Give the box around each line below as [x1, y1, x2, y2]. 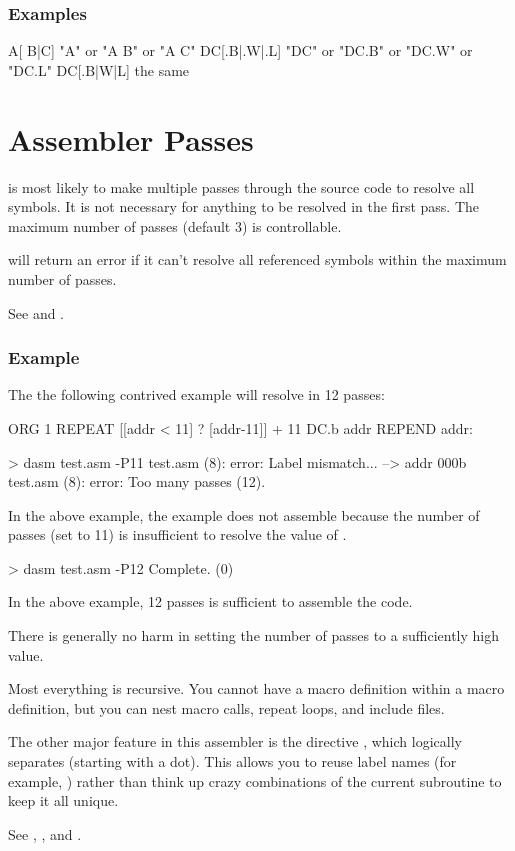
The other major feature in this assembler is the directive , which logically [8, 731, 462, 752]
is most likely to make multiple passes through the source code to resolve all [8, 176, 475, 197]
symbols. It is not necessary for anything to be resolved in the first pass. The [8, 196, 479, 217]
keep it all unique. [8, 790, 119, 811]
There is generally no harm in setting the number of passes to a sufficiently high [8, 625, 499, 646]
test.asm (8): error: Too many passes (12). [8, 471, 266, 492]
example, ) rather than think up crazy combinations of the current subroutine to [8, 770, 502, 791]
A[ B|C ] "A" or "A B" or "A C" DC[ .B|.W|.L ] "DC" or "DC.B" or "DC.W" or [8, 40, 473, 61]
